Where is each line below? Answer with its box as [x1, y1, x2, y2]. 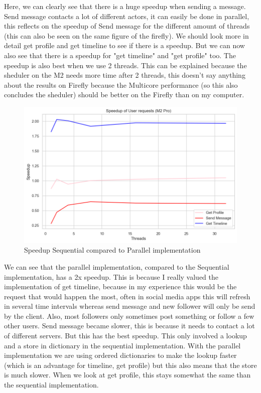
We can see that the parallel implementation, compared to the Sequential [4, 261, 229, 272]
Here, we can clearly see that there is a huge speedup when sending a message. [4, 1, 246, 11]
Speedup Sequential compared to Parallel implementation [24, 245, 201, 255]
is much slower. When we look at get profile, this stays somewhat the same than [4, 369, 251, 380]
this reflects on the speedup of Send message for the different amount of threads [4, 21, 250, 31]
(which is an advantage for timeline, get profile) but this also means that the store [4, 359, 257, 370]
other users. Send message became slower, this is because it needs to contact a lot [4, 320, 255, 331]
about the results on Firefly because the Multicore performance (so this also [4, 79, 238, 90]
